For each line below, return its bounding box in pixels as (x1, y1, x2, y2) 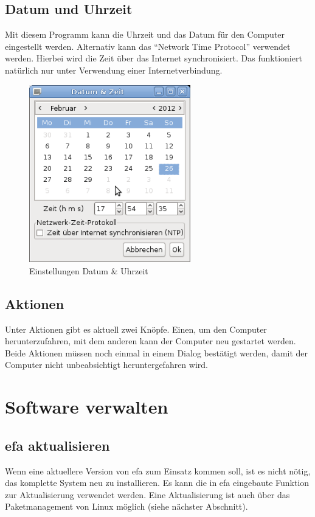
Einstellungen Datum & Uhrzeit (29, 264, 148, 277)
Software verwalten (5, 394, 168, 419)
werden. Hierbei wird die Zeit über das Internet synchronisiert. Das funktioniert (5, 52, 302, 64)
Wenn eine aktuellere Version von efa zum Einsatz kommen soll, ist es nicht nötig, (5, 464, 311, 477)
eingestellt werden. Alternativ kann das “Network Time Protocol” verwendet (5, 40, 291, 52)
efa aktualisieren (5, 435, 110, 454)
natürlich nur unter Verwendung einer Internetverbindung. (5, 63, 223, 76)
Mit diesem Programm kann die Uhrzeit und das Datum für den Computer (5, 28, 285, 41)
